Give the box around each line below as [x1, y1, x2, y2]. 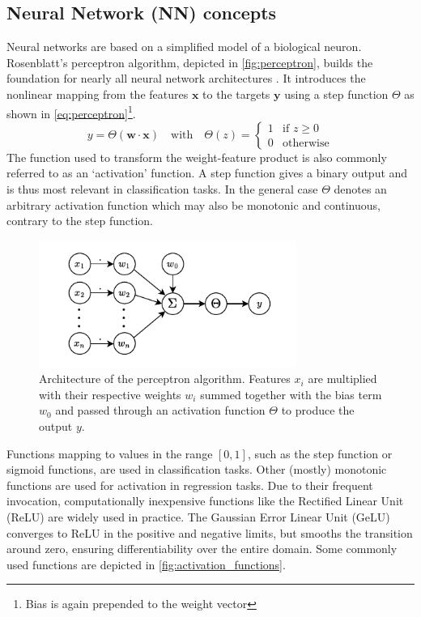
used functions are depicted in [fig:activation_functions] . [6, 555, 286, 572]
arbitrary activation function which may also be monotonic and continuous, [6, 196, 381, 213]
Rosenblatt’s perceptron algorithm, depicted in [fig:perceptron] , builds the [6, 53, 373, 70]
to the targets [202, 85, 270, 102]
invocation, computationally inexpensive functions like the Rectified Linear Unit [6, 492, 404, 509]
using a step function [284, 85, 389, 102]
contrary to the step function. [6, 212, 154, 229]
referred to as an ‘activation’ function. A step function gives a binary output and [6, 164, 408, 181]
